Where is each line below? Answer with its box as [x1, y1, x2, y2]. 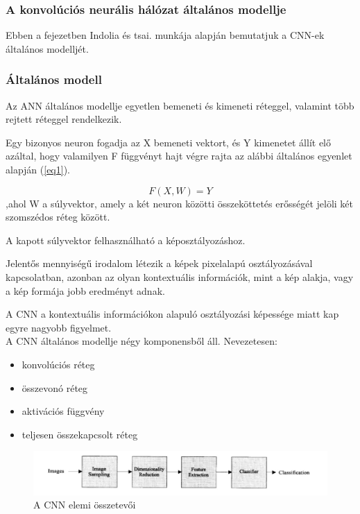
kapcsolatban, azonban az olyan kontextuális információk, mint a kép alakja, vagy [6, 269, 354, 284]
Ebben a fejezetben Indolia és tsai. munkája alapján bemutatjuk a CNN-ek [6, 28, 325, 42]
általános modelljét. [6, 41, 89, 55]
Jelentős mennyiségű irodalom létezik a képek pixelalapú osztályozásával [6, 256, 313, 271]
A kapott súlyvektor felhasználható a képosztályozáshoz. [6, 232, 246, 247]
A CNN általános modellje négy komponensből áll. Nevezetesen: [6, 334, 277, 348]
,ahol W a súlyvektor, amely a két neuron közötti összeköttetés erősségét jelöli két [6, 196, 354, 210]
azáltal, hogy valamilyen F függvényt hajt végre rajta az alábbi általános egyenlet [6, 148, 352, 163]
